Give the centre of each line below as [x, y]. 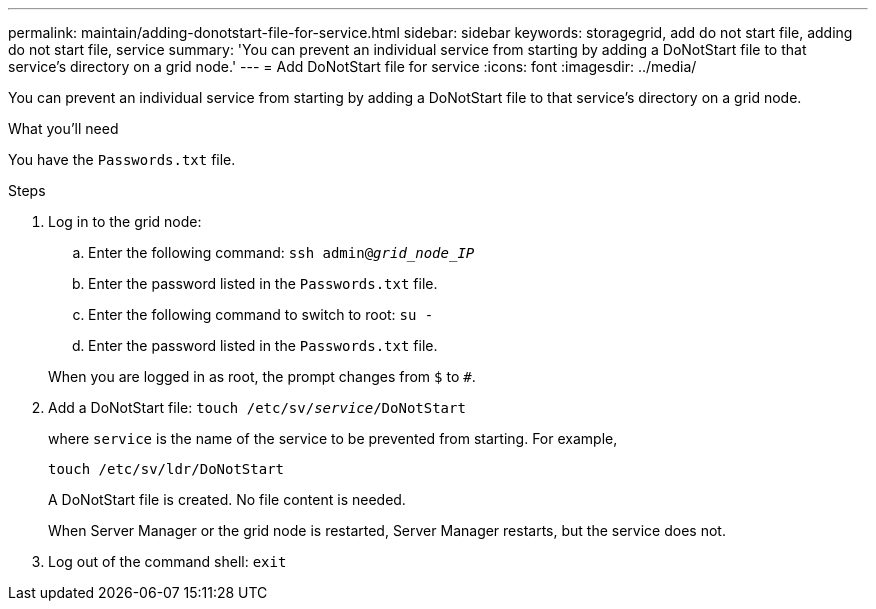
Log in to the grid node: [125, 221]
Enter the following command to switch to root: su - [261, 314]
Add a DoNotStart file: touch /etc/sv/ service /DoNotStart [257, 407]
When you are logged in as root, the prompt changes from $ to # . [262, 376]
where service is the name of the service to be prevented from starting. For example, [333, 438]
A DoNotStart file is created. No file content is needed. [227, 499]
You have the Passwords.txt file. [122, 159]
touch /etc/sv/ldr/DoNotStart [166, 469]
